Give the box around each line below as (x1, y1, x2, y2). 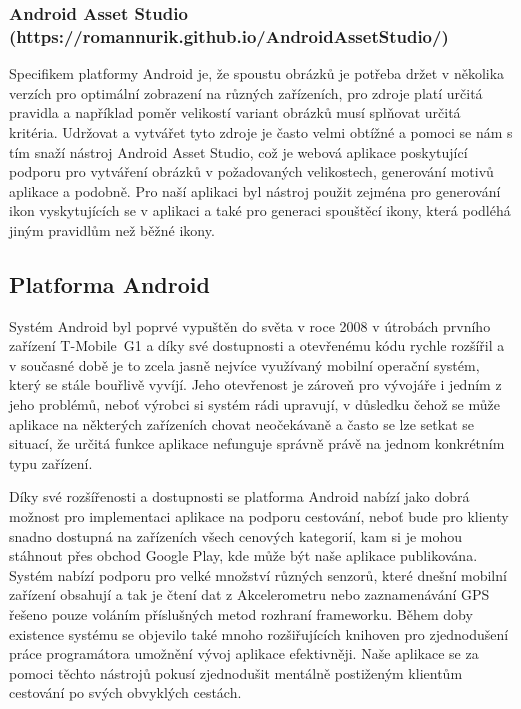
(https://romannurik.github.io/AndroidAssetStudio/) (9, 23, 449, 48)
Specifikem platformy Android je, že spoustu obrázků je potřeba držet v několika (9, 63, 505, 84)
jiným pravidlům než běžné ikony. (9, 219, 215, 240)
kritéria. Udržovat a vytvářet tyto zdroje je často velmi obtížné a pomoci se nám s (9, 121, 513, 142)
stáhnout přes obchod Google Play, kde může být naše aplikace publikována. (9, 545, 478, 566)
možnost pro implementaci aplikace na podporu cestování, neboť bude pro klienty (9, 506, 509, 527)
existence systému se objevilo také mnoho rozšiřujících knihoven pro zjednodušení (9, 623, 509, 644)
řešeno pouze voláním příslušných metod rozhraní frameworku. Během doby (9, 604, 473, 624)
